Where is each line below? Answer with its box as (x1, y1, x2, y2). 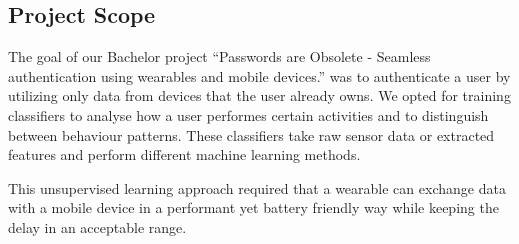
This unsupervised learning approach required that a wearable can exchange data (8, 177, 506, 198)
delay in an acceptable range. (8, 216, 187, 237)
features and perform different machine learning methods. (8, 144, 361, 165)
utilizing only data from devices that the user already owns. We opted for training (8, 85, 511, 106)
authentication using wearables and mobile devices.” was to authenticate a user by (8, 65, 511, 86)
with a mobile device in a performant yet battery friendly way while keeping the (8, 197, 499, 218)
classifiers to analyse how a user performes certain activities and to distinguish (8, 104, 489, 125)
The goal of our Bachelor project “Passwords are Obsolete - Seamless (8, 46, 431, 67)
